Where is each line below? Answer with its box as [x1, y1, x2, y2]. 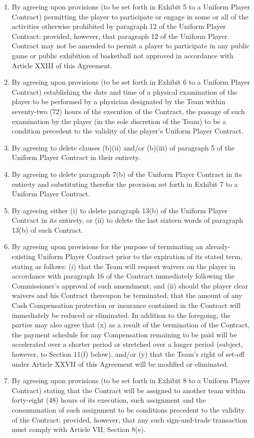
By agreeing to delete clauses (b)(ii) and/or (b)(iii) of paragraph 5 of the [11, 142, 235, 152]
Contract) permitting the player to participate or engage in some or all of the [11, 11, 249, 21]
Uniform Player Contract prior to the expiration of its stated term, [37, 251, 243, 262]
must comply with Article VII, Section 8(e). [11, 424, 146, 435]
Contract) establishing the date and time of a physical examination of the [11, 86, 238, 97]
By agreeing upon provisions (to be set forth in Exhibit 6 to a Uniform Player [11, 77, 251, 87]
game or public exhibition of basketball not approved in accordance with [11, 50, 234, 60]
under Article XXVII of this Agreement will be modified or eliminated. [11, 358, 229, 369]
